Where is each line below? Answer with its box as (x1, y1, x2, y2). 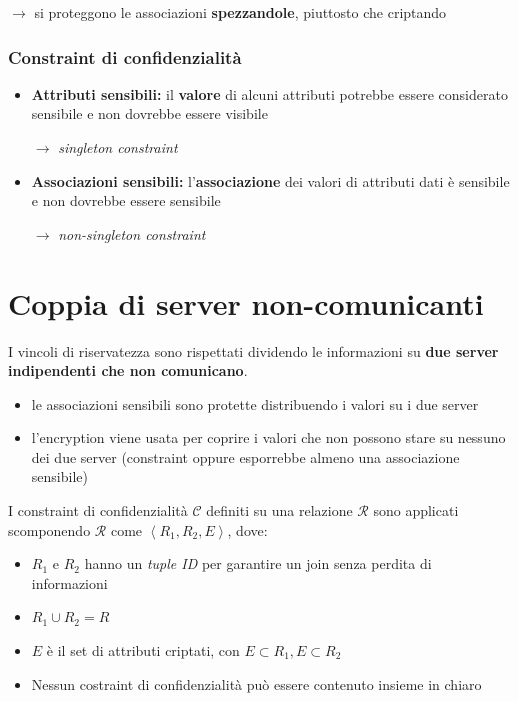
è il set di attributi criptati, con (46, 640, 240, 661)
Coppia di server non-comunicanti (8, 282, 484, 323)
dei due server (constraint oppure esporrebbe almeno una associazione (31, 446, 460, 467)
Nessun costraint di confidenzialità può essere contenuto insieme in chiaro (31, 673, 482, 694)
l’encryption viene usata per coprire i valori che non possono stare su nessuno (31, 427, 506, 448)
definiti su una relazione (206, 500, 353, 521)
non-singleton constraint (58, 223, 206, 244)
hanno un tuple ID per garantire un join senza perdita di (84, 553, 432, 574)
